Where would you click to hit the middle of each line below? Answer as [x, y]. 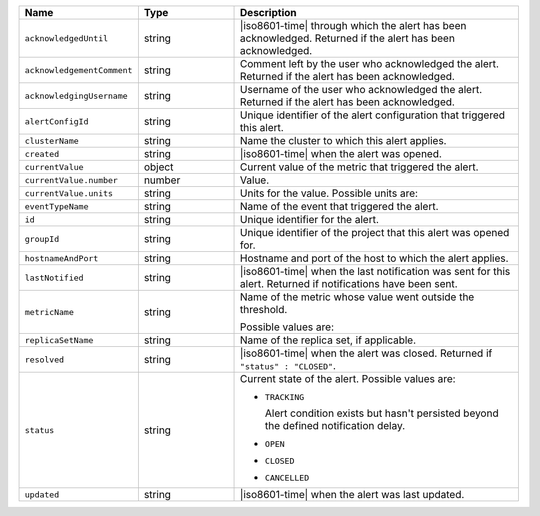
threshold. [264, 309]
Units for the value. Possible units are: [329, 193]
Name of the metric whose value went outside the [357, 297]
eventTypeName [56, 206]
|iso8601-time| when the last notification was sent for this [375, 271]
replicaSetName [59, 340]
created [42, 153]
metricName [49, 311]
